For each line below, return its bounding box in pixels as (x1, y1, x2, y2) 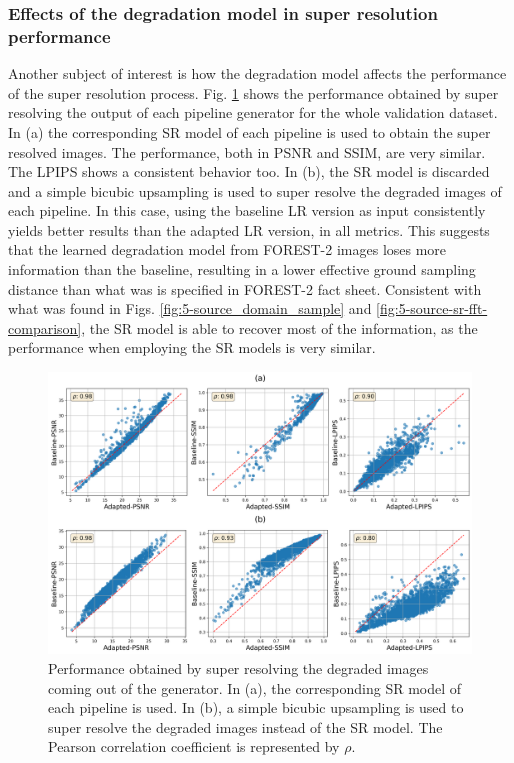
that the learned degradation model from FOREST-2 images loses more (8, 239, 447, 260)
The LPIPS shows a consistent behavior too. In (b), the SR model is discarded (8, 161, 490, 182)
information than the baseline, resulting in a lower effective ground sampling (8, 259, 476, 280)
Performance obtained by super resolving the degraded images (48, 658, 429, 679)
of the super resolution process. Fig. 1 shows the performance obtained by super (8, 82, 499, 103)
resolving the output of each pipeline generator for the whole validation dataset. (8, 102, 498, 123)
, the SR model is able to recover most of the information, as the (81, 317, 478, 338)
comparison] (8, 317, 82, 338)
